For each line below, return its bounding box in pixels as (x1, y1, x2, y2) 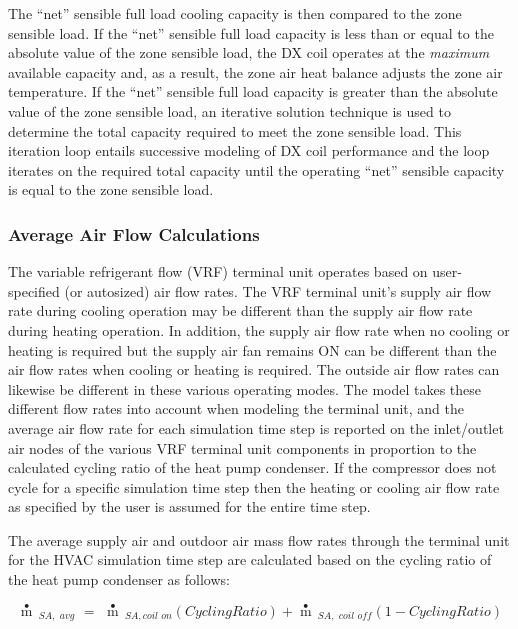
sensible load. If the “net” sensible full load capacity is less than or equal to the (8, 22, 494, 43)
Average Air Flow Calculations (8, 221, 260, 246)
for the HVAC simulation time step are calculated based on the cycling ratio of (8, 549, 492, 570)
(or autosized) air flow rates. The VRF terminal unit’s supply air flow (64, 280, 492, 301)
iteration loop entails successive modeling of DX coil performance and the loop (8, 140, 490, 161)
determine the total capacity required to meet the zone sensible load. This (8, 120, 462, 141)
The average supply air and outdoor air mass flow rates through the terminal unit (8, 529, 510, 550)
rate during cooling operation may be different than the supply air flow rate (8, 300, 473, 321)
